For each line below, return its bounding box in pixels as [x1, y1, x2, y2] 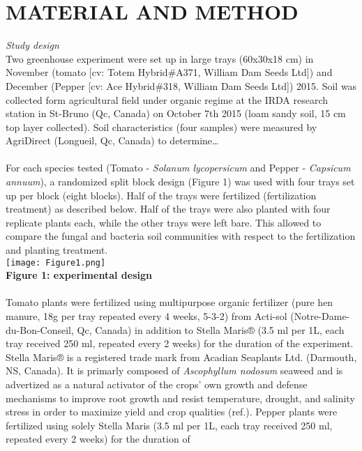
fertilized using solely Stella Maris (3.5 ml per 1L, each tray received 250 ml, [6, 418, 333, 432]
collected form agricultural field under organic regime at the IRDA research [6, 92, 328, 107]
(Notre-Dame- [290, 309, 350, 323]
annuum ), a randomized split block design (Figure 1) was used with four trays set [6, 174, 355, 189]
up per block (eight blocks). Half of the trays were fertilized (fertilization [6, 188, 317, 202]
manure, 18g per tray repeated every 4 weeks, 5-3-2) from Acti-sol [6, 309, 287, 323]
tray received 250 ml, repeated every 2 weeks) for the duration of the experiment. [6, 336, 354, 351]
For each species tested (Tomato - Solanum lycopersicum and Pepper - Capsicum [6, 160, 351, 175]
